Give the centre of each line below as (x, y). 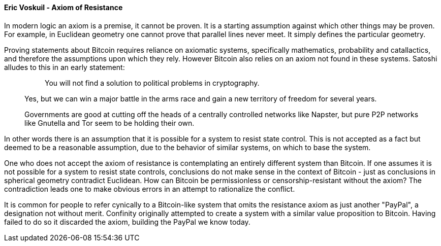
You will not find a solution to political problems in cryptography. (152, 83)
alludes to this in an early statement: (65, 67)
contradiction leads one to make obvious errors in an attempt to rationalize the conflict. (150, 189)
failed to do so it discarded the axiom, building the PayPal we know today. (127, 222)
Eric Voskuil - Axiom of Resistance (64, 7)
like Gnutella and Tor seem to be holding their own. (109, 123)
